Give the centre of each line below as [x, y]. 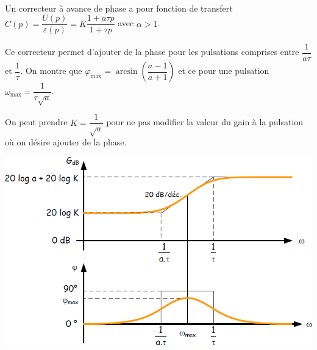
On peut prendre [36, 122]
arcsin [126, 72]
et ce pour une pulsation [224, 71]
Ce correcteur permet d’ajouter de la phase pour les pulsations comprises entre [152, 52]
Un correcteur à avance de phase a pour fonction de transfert [119, 8]
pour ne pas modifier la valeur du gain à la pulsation [205, 122]
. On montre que [51, 71]
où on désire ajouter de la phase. [66, 141]
